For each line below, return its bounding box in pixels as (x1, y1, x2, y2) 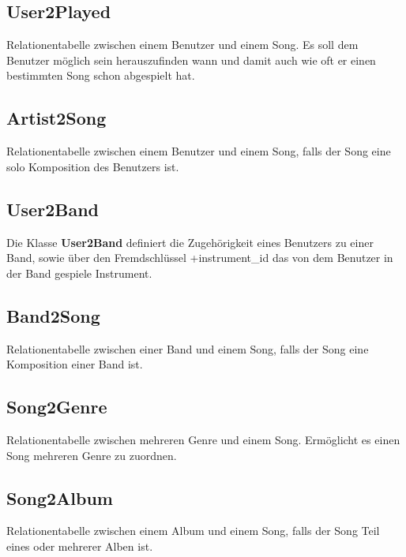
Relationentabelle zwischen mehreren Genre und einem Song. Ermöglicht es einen (6, 431, 400, 447)
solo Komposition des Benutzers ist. (6, 158, 179, 174)
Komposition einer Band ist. (6, 356, 143, 372)
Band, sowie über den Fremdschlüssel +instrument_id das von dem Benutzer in (6, 249, 393, 266)
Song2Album (6, 485, 113, 510)
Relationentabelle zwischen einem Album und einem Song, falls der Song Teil (6, 522, 380, 539)
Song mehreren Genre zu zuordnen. (6, 447, 177, 463)
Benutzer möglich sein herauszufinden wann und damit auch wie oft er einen (6, 51, 376, 68)
